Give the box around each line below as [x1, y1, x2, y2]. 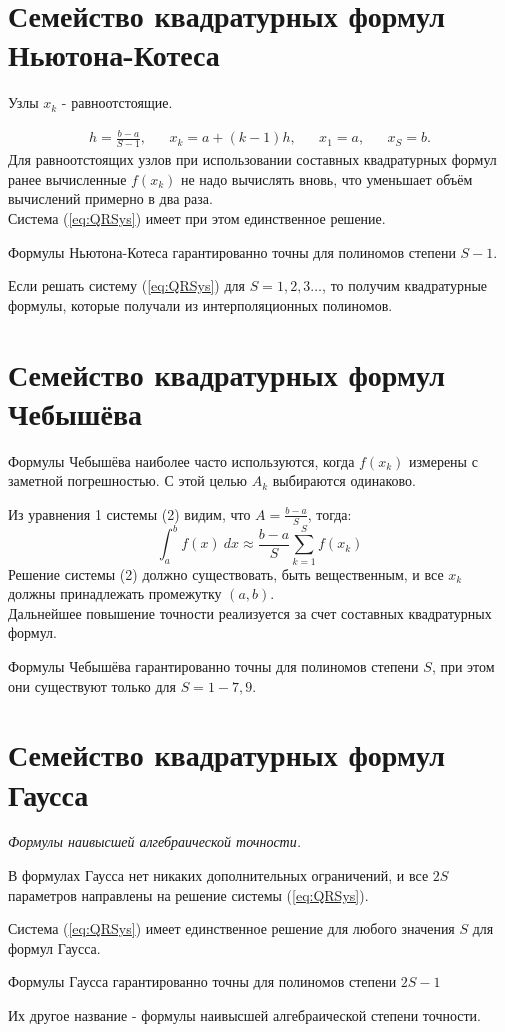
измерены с [409, 450, 478, 471]
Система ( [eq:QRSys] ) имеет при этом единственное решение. [8, 208, 386, 229]
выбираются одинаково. [272, 470, 416, 491]
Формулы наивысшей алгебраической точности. [8, 831, 302, 852]
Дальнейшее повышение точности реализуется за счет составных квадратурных [8, 602, 492, 623]
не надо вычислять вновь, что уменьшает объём [180, 168, 473, 189]
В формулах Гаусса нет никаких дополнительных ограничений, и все [8, 865, 429, 886]
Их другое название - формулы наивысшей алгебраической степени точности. [8, 1005, 482, 1026]
